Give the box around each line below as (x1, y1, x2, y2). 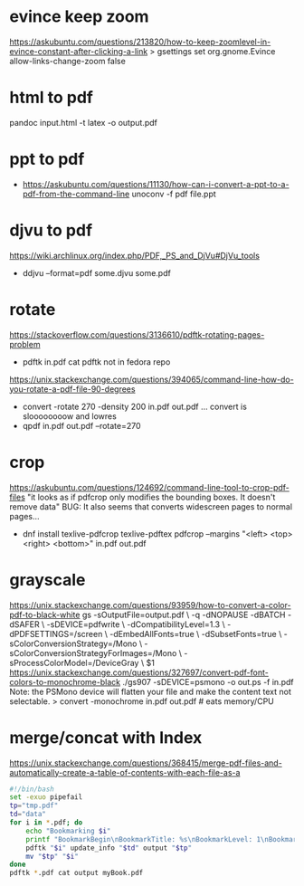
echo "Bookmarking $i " (25, 826, 111, 835)
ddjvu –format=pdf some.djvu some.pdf (22, 267, 172, 278)
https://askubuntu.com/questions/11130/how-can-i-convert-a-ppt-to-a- (22, 178, 290, 189)
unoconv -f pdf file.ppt (131, 188, 217, 199)
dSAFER (9, 618, 40, 630)
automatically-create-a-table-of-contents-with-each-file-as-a (9, 767, 241, 777)
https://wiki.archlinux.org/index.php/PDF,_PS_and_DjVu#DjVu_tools (9, 250, 261, 261)
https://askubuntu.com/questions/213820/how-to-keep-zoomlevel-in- (9, 36, 271, 47)
